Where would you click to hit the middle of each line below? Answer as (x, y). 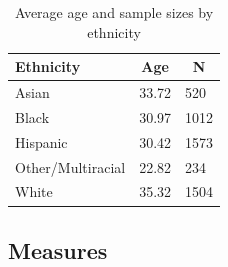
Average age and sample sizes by (114, 12)
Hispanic (41, 141)
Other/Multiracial (70, 166)
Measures (58, 249)
